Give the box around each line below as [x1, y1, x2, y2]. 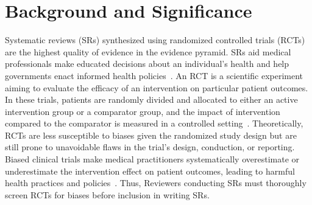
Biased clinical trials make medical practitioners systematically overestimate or [5, 153, 300, 165]
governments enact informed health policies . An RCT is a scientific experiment [5, 69, 303, 82]
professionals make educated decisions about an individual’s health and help [5, 57, 289, 70]
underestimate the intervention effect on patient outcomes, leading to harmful [5, 164, 295, 177]
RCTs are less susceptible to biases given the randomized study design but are [5, 128, 297, 141]
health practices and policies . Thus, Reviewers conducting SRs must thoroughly [5, 176, 307, 189]
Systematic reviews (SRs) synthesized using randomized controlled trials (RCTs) [5, 33, 305, 46]
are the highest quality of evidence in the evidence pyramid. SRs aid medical [5, 45, 291, 58]
